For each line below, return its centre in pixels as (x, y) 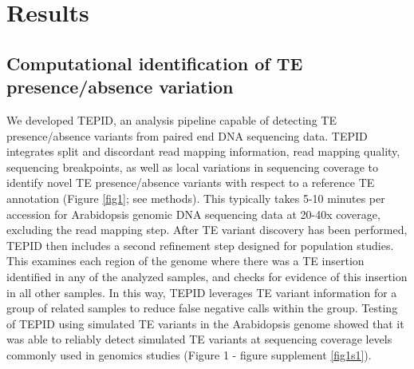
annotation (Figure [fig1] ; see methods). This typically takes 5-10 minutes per (196, 198)
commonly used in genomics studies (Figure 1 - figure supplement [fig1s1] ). (189, 354)
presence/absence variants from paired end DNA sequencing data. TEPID (187, 135)
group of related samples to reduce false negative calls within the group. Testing (202, 308)
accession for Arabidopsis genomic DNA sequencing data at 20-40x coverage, (193, 214)
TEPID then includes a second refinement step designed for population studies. (200, 245)
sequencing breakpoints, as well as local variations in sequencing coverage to (193, 167)
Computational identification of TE (155, 63)
